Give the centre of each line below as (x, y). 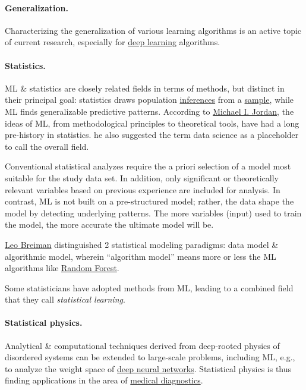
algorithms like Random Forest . (62, 268)
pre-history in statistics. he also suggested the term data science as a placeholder (152, 135)
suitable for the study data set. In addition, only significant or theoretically (142, 177)
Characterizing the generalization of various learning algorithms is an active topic (153, 30)
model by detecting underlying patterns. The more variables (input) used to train (153, 213)
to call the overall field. (47, 146)
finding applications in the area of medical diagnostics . (104, 380)
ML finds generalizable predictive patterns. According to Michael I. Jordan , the (149, 111)
